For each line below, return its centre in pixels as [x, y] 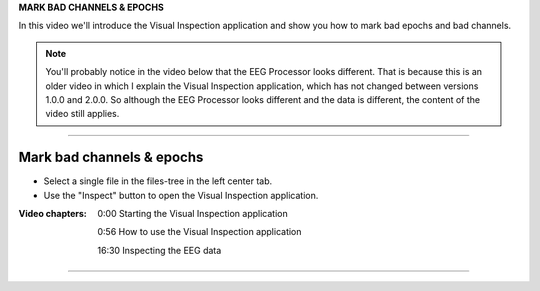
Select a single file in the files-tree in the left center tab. [158, 181]
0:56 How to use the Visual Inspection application [199, 232]
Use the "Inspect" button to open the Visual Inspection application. [181, 195]
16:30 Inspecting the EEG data [159, 250]
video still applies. [82, 114]
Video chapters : [52, 214]
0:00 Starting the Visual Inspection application [193, 214]
